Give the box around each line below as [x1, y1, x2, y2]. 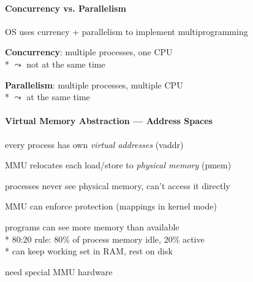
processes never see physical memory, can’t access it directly [5, 179, 230, 192]
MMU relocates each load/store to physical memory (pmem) [5, 159, 232, 171]
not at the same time [26, 57, 105, 70]
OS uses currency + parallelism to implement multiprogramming [5, 25, 248, 37]
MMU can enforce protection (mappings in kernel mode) [5, 200, 217, 213]
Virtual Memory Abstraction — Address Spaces [5, 114, 213, 127]
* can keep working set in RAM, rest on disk [5, 245, 173, 257]
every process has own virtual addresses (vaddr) [5, 138, 184, 151]
